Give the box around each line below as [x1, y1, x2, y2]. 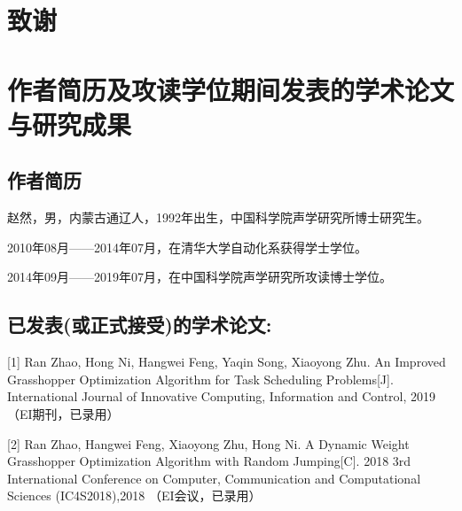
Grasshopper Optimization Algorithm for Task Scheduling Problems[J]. [7, 369, 394, 388]
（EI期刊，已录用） [7, 404, 120, 422]
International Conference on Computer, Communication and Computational [7, 468, 421, 487]
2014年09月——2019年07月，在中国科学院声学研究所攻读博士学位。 [7, 267, 392, 286]
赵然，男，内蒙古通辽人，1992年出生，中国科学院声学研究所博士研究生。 [7, 208, 429, 227]
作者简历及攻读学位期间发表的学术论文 [7, 71, 455, 107]
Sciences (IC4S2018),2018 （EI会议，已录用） [7, 486, 262, 505]
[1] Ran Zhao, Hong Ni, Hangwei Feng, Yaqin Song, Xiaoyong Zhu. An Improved [7, 352, 446, 371]
